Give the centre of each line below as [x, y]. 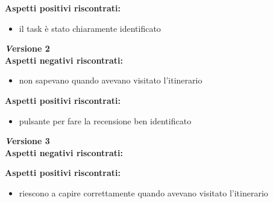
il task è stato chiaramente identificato [90, 28]
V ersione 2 [27, 48]
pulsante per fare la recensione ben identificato [105, 120]
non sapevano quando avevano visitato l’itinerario [111, 80]
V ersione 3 [27, 141]
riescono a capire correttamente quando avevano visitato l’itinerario [143, 192]
